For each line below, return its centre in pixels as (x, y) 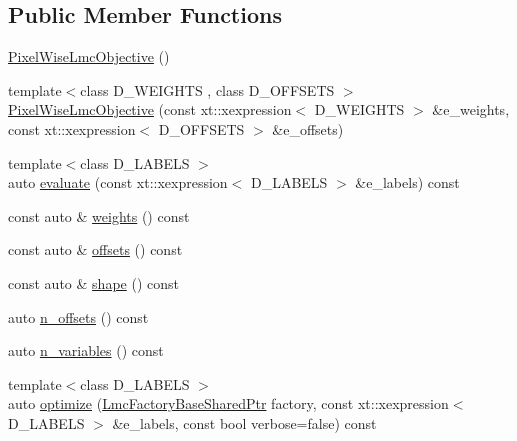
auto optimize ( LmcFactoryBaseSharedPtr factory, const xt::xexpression (228, 403)
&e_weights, (471, 109)
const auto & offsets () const (95, 249)
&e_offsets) (308, 128)
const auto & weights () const (99, 215)
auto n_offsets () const (78, 316)
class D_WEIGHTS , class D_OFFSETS (207, 89)
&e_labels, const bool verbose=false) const (244, 422)
